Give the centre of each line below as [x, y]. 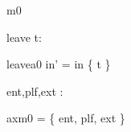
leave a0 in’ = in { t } [59, 64]
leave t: [24, 37]
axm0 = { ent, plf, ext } [66, 118]
